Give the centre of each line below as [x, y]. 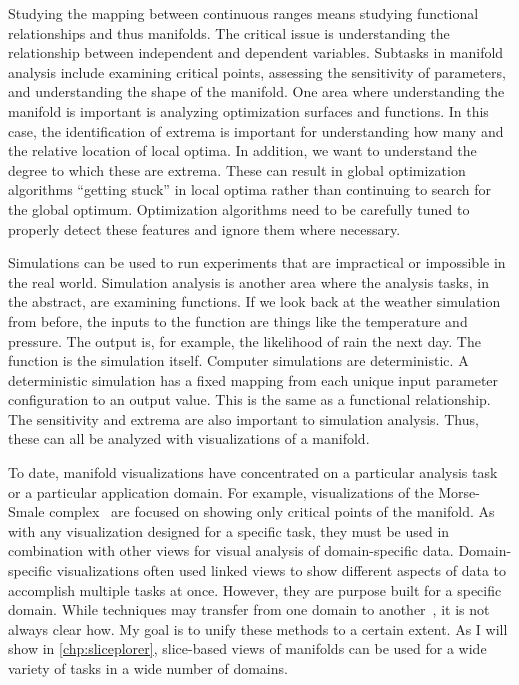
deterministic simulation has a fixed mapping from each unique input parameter [253, 379]
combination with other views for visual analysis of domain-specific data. [231, 550]
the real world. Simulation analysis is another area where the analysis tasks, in [249, 281]
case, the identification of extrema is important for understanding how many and [256, 130]
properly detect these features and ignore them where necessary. [204, 228]
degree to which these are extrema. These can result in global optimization [237, 169]
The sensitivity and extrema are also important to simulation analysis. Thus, [243, 418]
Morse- [459, 491]
